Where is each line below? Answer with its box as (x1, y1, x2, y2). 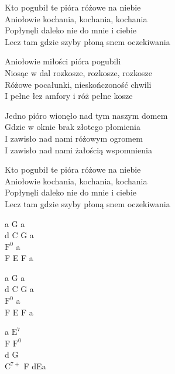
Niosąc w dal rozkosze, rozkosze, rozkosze (5, 66, 152, 78)
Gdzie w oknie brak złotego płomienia (5, 121, 140, 133)
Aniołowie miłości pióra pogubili (5, 55, 121, 67)
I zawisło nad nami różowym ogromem (5, 132, 143, 144)
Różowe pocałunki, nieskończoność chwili (5, 78, 152, 90)
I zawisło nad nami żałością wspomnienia (5, 143, 152, 156)
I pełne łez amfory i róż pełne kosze (5, 90, 133, 102)
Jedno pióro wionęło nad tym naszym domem (5, 109, 168, 121)
